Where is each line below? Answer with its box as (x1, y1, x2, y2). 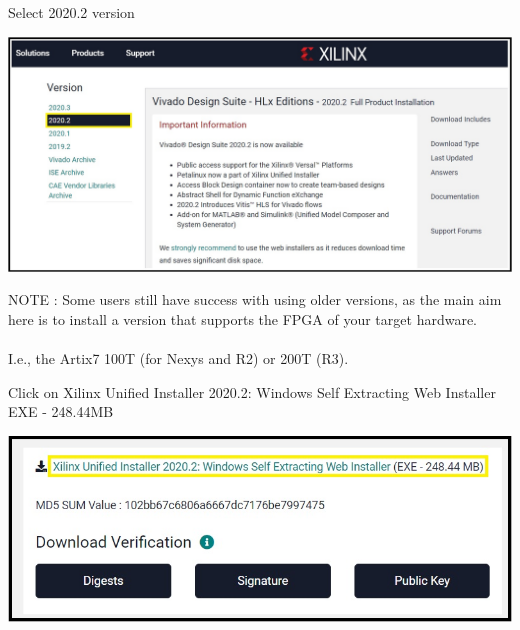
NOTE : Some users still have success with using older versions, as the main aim (8, 289, 502, 310)
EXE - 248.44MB (8, 401, 114, 422)
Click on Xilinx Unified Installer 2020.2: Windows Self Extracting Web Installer (8, 381, 496, 402)
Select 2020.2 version (8, 2, 135, 22)
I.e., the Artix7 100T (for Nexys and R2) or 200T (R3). (8, 348, 349, 369)
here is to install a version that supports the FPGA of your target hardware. (8, 309, 477, 330)
